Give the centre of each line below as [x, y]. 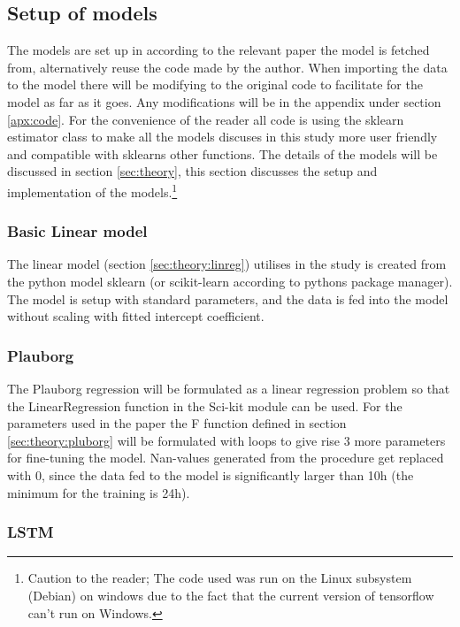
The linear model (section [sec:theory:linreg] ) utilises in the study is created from [227, 264]
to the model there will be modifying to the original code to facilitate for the [215, 84]
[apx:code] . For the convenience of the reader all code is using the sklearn [206, 119]
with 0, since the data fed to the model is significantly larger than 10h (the [211, 474]
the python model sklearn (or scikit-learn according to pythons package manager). [230, 282]
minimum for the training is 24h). [99, 492]
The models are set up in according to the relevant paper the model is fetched [218, 50]
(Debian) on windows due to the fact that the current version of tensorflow [231, 595]
